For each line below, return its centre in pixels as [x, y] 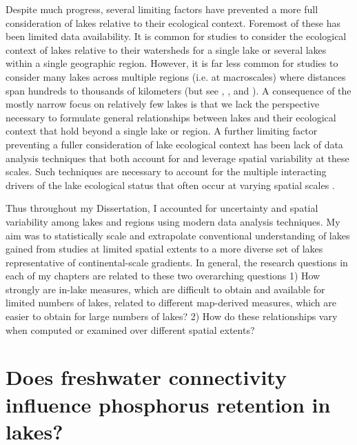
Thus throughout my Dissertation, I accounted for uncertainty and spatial [162, 208]
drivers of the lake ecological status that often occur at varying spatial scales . [170, 185]
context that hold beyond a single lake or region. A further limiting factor [162, 131]
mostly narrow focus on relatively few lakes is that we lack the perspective [163, 104]
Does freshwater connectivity [146, 377]
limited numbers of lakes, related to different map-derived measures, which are [171, 303]
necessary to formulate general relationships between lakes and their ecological [171, 117]
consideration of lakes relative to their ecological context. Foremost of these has [173, 22]
